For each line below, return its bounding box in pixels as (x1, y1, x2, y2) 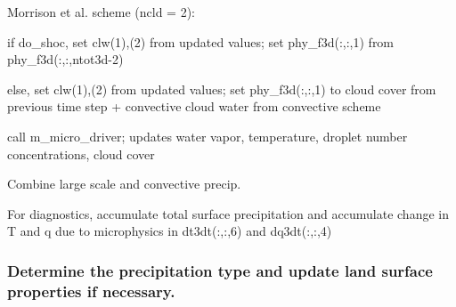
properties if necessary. (7, 279, 175, 302)
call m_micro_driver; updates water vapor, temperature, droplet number (7, 126, 408, 145)
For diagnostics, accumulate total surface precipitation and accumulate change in (7, 204, 449, 222)
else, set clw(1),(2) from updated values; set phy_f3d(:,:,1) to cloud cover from (7, 79, 436, 98)
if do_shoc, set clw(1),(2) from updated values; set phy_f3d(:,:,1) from (7, 32, 395, 51)
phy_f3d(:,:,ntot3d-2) (7, 50, 124, 69)
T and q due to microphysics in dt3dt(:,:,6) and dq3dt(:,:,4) (7, 222, 332, 240)
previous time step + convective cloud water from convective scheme (7, 97, 381, 116)
